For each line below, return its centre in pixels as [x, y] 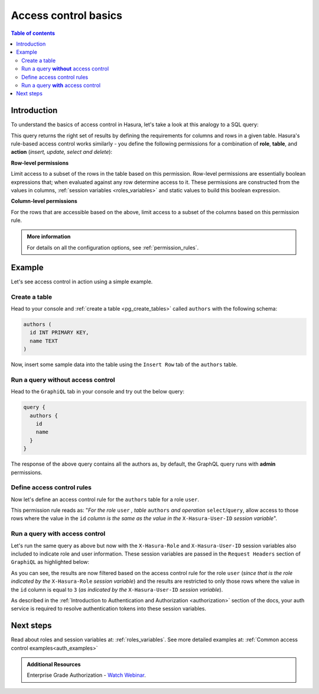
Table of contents [33, 33]
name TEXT [44, 341]
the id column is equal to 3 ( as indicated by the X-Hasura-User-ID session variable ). [117, 589]
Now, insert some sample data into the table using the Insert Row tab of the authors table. [124, 364]
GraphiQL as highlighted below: [50, 562]
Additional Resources [54, 664]
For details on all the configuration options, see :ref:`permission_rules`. [113, 247]
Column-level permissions [44, 201]
